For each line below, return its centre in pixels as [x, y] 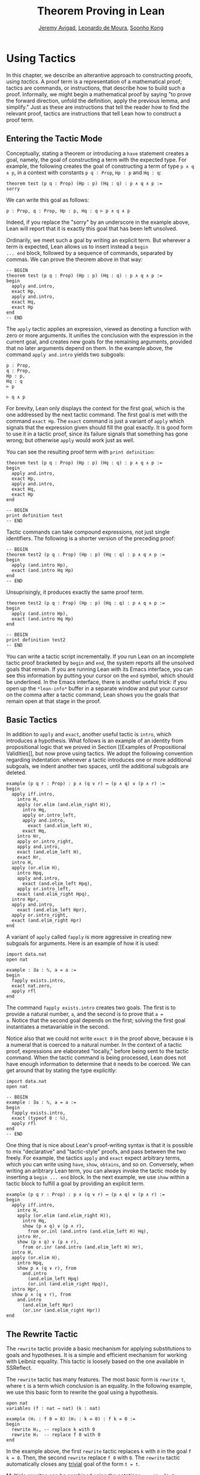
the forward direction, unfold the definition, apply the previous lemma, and [98, 100]
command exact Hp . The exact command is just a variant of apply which [95, 421]
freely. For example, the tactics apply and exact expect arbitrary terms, [94, 1158]
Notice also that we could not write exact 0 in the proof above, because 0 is [100, 1038]
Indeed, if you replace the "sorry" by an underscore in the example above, [98, 222]
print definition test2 [36, 640]
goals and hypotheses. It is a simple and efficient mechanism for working [97, 1355]
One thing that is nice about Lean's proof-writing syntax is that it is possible [100, 1145]
